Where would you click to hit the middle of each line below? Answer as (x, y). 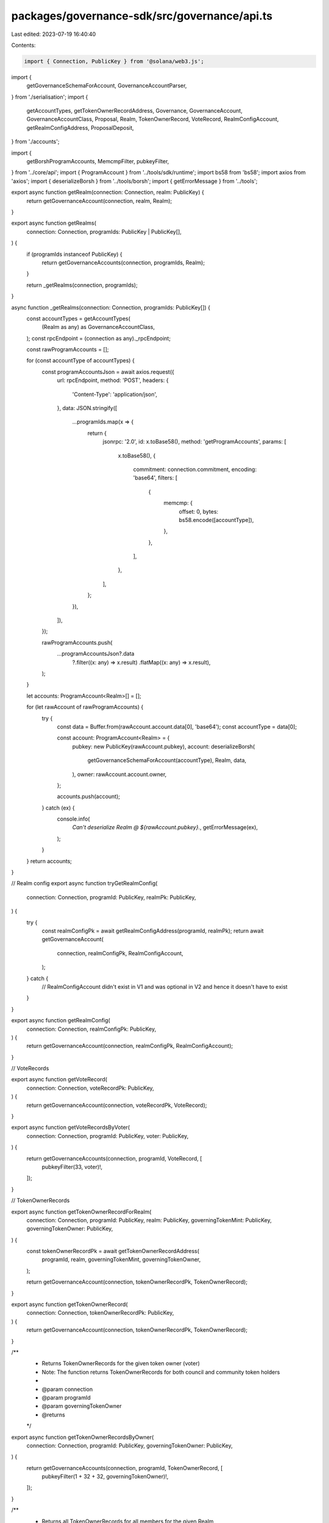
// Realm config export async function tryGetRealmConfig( (84, 883)
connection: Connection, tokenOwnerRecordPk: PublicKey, (100, 1313)
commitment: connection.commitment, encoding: (195, 469)
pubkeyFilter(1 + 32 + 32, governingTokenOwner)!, (105, 1477)
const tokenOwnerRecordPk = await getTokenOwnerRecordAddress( (113, 1251)
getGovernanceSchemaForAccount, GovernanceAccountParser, (107, 86)
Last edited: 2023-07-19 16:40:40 (54, 34)
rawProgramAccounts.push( (77, 642)
